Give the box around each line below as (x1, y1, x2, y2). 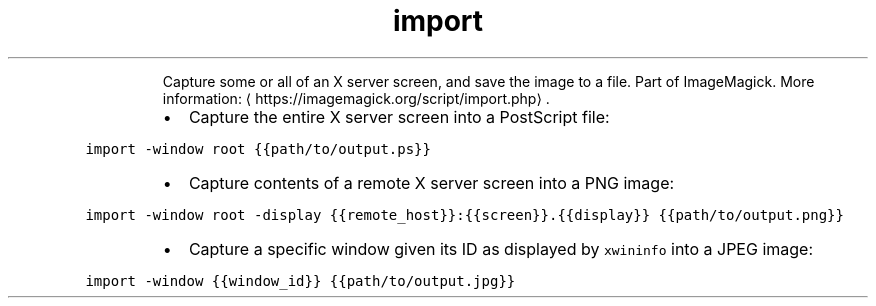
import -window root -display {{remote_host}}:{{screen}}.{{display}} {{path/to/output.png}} (85, 206, 844, 223)
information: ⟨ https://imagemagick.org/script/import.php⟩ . (162, 89, 550, 107)
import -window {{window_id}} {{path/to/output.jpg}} (85, 272, 516, 289)
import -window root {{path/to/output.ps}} (85, 140, 431, 157)
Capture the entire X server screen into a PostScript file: (188, 106, 610, 127)
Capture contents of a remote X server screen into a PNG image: (188, 172, 675, 193)
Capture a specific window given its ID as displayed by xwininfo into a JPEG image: (188, 238, 814, 259)
